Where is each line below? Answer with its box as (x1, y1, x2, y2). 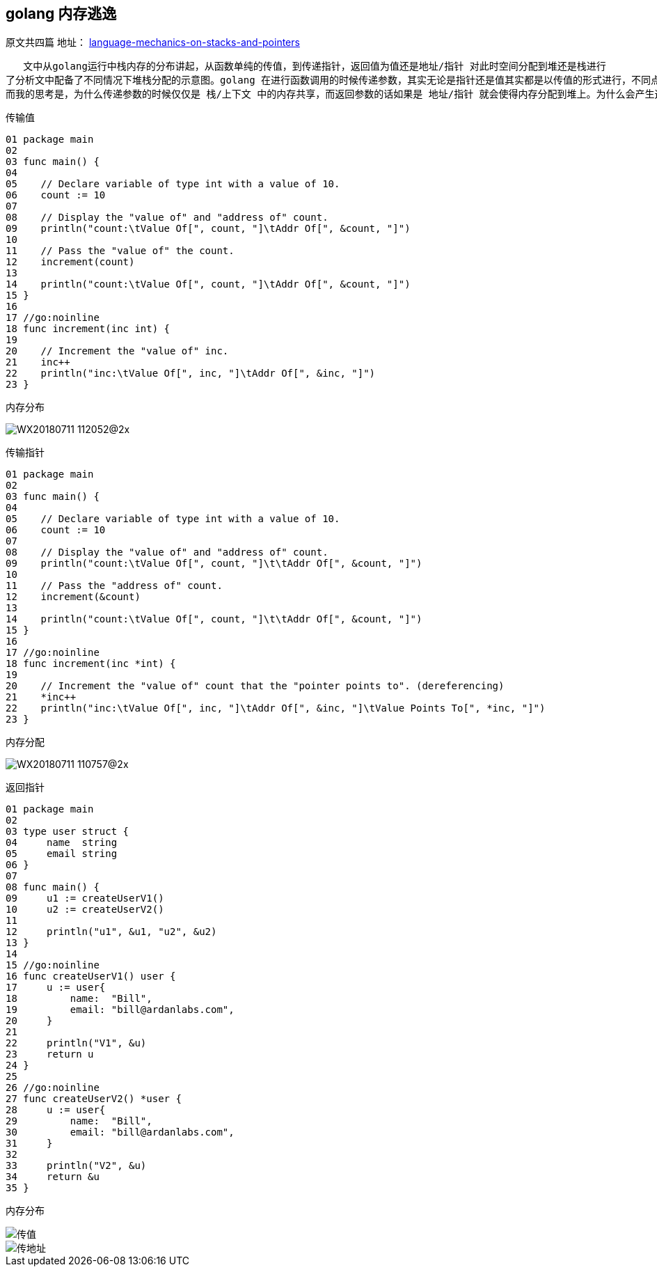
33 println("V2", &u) (6, 1160, 147, 1172)
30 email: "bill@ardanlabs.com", (6, 1126, 235, 1138)
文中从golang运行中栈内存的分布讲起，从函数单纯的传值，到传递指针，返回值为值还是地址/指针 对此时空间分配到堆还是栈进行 (23, 61, 606, 72)
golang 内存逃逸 (6, 5, 117, 22)
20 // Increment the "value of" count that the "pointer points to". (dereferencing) (6, 680, 505, 692)
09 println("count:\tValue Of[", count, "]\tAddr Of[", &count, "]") (6, 223, 411, 235)
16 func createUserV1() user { (6, 971, 176, 982)
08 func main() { (6, 881, 100, 893)
